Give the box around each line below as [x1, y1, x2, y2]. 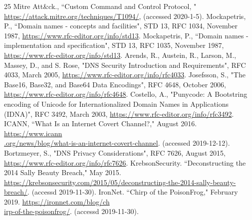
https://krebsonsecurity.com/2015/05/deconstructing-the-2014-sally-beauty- [4, 177, 236, 187]
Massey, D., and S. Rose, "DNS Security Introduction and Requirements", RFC [4, 59, 246, 70]
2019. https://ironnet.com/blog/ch [4, 196, 110, 207]
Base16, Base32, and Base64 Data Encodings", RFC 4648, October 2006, [4, 79, 226, 89]
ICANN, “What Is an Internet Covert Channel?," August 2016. [4, 118, 197, 129]
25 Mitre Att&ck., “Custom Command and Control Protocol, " [4, 1, 197, 11]
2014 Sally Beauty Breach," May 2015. [4, 167, 121, 178]
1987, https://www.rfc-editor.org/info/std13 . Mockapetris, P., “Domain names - [4, 30, 249, 40]
